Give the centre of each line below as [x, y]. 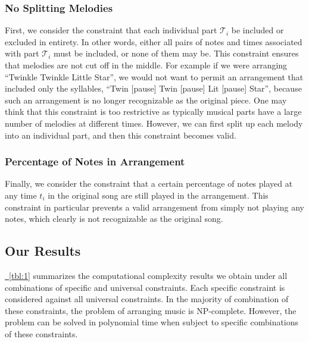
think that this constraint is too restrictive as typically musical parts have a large [153, 112]
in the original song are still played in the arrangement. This [158, 195]
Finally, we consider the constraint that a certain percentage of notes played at [149, 183]
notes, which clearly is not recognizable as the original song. [114, 219]
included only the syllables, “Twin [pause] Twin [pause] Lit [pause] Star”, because [153, 88]
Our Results [43, 251]
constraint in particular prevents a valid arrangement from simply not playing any [154, 207]
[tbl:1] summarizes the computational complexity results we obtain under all [148, 275]
